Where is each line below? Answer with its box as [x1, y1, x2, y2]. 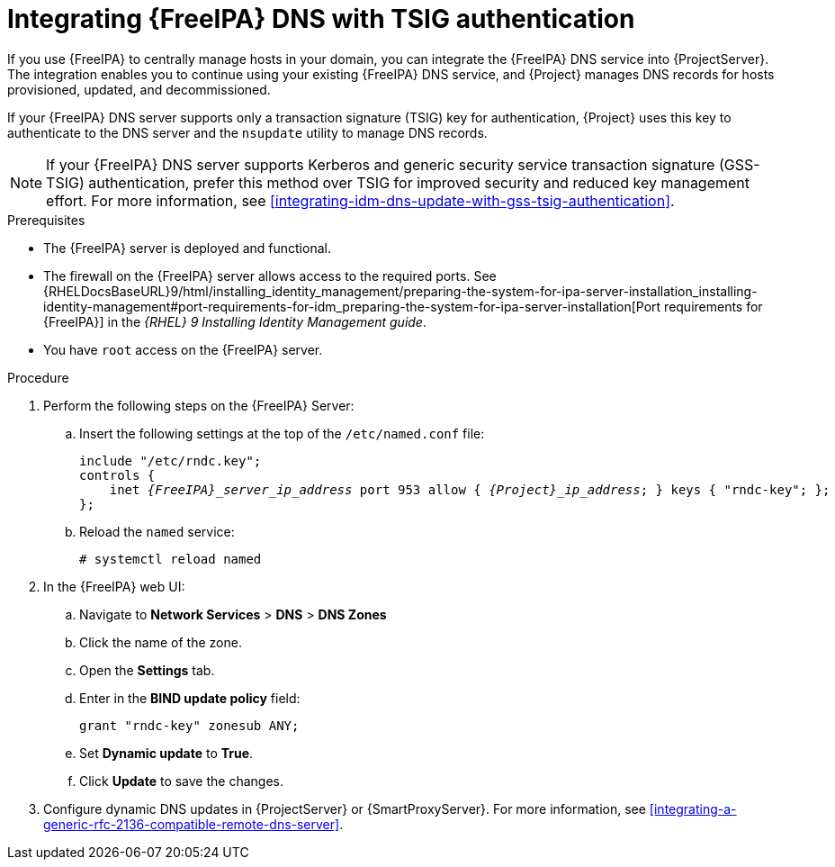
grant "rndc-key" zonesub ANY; [79, 718, 300, 733]
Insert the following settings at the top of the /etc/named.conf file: [79, 425, 485, 441]
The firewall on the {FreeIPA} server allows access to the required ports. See [43, 267, 497, 284]
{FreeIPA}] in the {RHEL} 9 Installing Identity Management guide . [43, 313, 426, 330]
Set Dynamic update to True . [79, 745, 254, 761]
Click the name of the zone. [79, 634, 242, 650]
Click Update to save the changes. [79, 772, 283, 789]
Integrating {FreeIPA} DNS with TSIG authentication [7, 4, 635, 34]
